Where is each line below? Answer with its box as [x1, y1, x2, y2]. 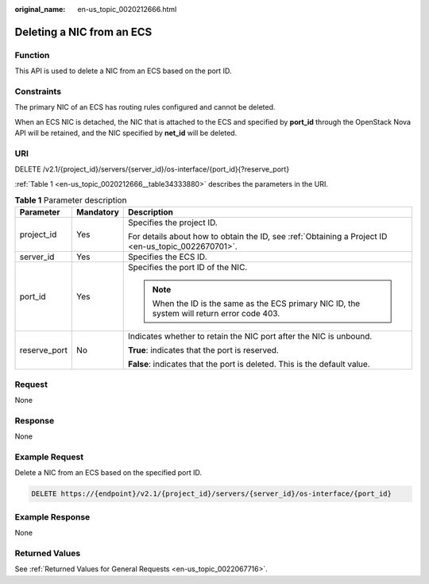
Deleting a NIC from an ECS [14, 25, 153, 39]
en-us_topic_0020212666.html [77, 5, 177, 14]
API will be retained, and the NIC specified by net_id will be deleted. [14, 128, 238, 138]
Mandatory [76, 207, 119, 218]
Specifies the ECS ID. [128, 251, 207, 262]
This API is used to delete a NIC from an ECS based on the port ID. [14, 66, 232, 75]
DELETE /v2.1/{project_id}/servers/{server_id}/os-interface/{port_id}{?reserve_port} [14, 164, 290, 174]
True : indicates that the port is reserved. [128, 345, 280, 356]
